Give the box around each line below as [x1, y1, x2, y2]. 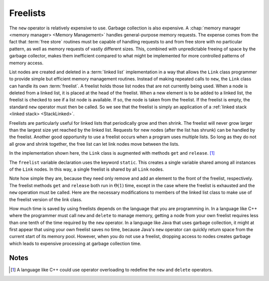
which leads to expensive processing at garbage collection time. [9, 240, 141, 247]
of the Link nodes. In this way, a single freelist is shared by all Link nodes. [9, 166, 164, 172]
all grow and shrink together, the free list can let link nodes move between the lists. [9, 141, 179, 147]
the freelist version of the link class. [9, 196, 82, 202]
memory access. [9, 60, 44, 66]
